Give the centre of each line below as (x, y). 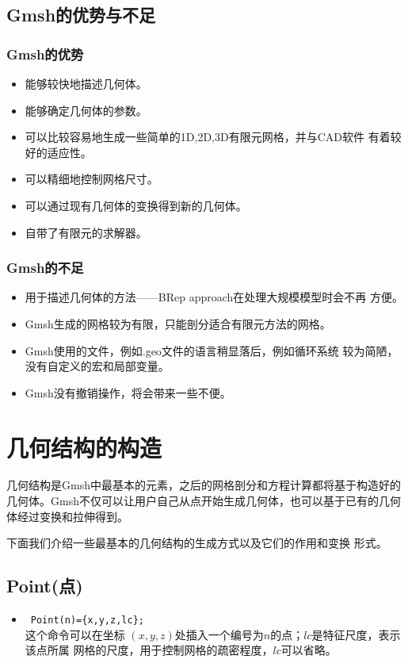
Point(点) (45, 586)
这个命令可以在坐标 (75, 634)
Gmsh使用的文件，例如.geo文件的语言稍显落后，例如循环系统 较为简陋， (212, 350)
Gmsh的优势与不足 (81, 15)
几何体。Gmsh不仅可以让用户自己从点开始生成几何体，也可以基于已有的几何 (204, 501)
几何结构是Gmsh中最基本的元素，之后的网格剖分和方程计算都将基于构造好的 (204, 485)
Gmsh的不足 (45, 268)
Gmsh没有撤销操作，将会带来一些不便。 (128, 392)
